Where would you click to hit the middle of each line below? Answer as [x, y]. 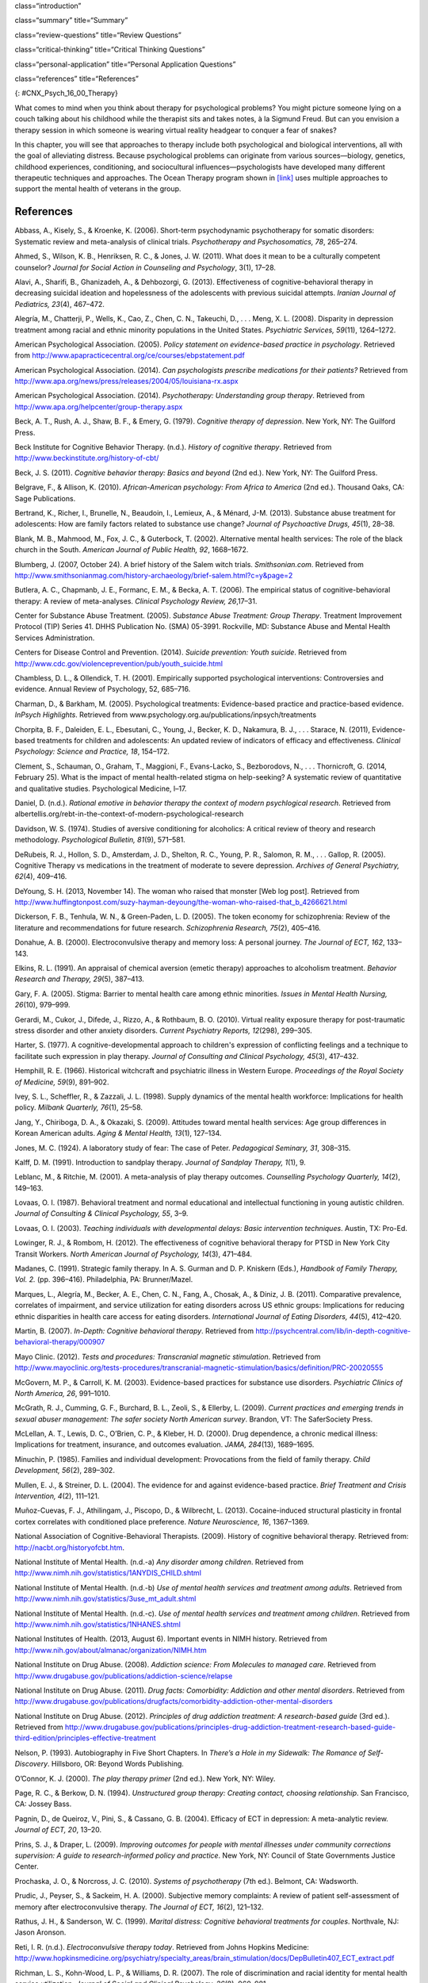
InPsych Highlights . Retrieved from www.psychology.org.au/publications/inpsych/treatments [166, 715]
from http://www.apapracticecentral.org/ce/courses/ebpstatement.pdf [130, 355]
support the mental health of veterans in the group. [98, 189]
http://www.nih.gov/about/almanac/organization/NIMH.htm [111, 1650]
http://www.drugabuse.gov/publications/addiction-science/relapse [124, 1676]
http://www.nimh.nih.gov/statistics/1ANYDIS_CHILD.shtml [108, 1573]
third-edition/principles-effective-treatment [85, 1738]
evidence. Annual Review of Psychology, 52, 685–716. [103, 689]
